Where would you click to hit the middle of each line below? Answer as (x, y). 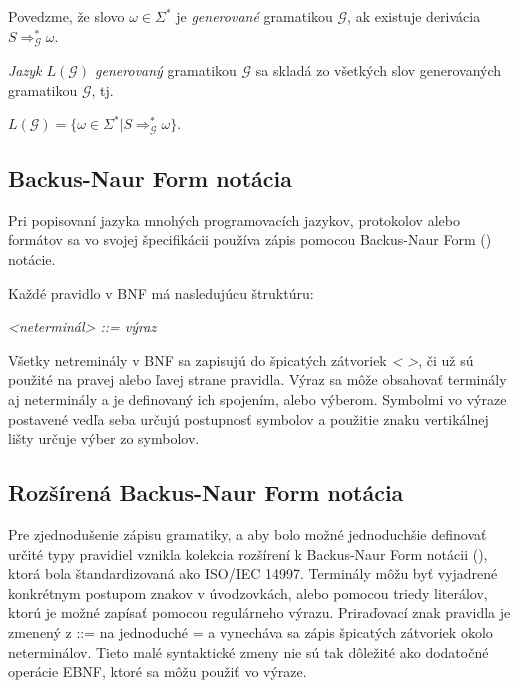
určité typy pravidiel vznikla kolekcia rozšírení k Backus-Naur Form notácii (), (248, 553)
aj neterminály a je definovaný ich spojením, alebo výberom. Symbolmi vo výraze (257, 399)
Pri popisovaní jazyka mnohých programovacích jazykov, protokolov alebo (234, 219)
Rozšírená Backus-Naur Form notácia (206, 492)
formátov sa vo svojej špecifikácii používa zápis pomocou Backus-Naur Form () (250, 239)
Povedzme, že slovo (66, 16)
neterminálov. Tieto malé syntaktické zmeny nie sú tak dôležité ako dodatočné (248, 651)
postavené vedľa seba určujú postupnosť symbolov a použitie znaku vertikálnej (248, 418)
